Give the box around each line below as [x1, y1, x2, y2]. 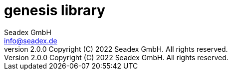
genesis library [4, 2, 105, 19]
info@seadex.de [4, 36, 57, 45]
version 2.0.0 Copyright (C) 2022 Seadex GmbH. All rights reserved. [4, 44, 228, 53]
